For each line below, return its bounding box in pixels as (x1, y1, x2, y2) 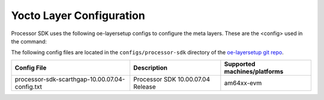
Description (133, 63, 168, 71)
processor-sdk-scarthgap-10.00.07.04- (14, 75, 125, 83)
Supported (224, 60, 256, 68)
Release (133, 82, 156, 90)
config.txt (14, 82, 42, 90)
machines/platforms (224, 67, 284, 76)
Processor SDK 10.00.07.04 (133, 75, 210, 83)
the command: (11, 37, 47, 45)
